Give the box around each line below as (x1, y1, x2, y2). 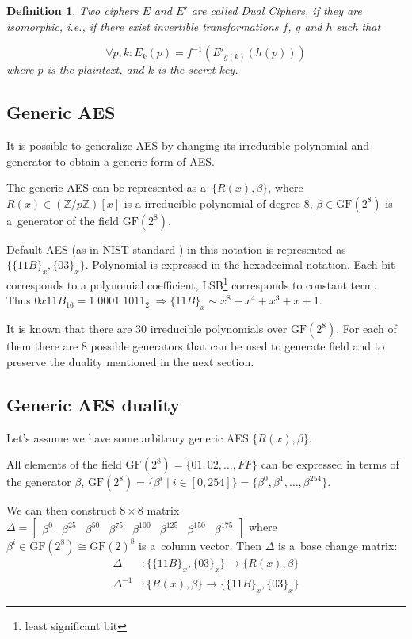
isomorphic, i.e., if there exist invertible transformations (6, 17, 279, 34)
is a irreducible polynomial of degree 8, (124, 194, 313, 211)
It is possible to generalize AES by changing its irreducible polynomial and (6, 136, 369, 153)
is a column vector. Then (139, 537, 261, 553)
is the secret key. (157, 61, 238, 78)
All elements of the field (6, 456, 122, 473)
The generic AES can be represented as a (6, 179, 207, 196)
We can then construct (6, 502, 116, 518)
